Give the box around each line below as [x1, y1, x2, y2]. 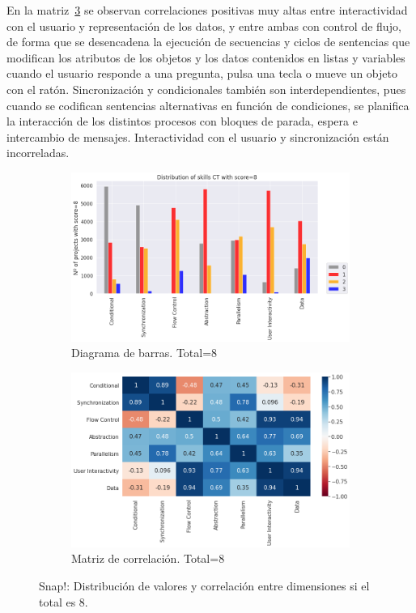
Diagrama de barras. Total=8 [71, 344, 218, 361]
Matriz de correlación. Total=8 [71, 550, 225, 567]
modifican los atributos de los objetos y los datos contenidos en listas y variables [6, 49, 405, 66]
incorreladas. [6, 144, 70, 161]
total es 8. [39, 593, 88, 610]
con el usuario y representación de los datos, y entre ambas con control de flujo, [6, 17, 401, 34]
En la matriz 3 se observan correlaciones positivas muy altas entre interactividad [6, 2, 408, 18]
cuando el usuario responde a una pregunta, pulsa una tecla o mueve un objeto [6, 65, 397, 82]
